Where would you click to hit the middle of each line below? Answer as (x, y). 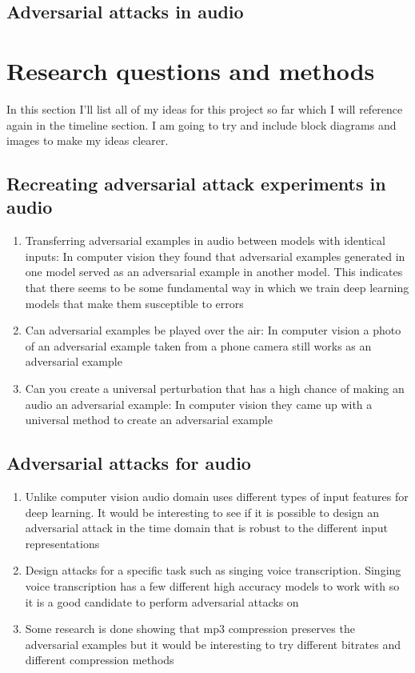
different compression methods (100, 660)
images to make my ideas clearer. (88, 140)
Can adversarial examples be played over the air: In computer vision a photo (213, 330)
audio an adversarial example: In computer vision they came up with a (199, 404)
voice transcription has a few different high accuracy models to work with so (212, 585)
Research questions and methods (191, 70)
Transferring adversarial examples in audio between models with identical (205, 240)
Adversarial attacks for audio (129, 463)
